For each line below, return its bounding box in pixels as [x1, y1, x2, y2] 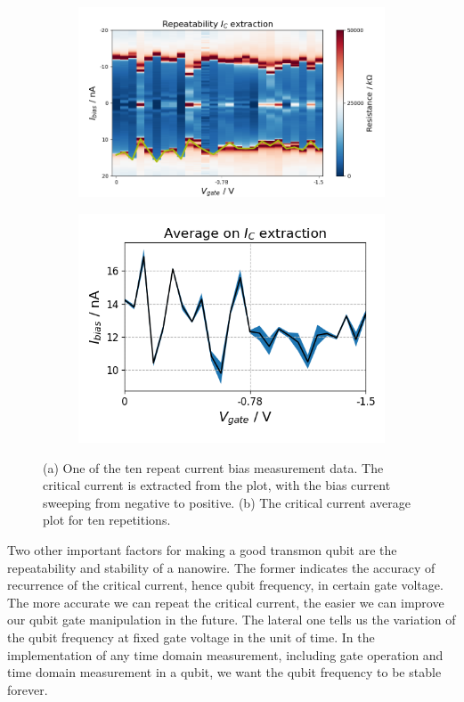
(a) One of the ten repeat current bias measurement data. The [43, 458, 384, 477]
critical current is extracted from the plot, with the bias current [43, 476, 391, 494]
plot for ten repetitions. [43, 510, 171, 529]
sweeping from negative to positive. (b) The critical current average [43, 493, 411, 511]
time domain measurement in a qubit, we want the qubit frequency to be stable [7, 663, 442, 682]
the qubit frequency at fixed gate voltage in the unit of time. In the [7, 627, 375, 646]
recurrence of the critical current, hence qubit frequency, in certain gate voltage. [7, 575, 444, 594]
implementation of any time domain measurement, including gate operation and [7, 645, 444, 664]
